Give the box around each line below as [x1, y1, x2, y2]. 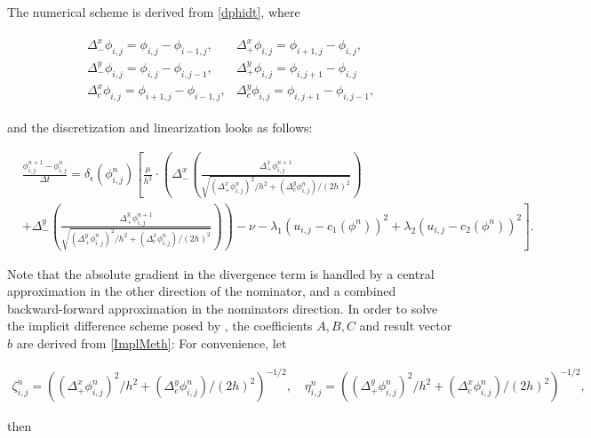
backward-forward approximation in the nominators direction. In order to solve [7, 299, 438, 317]
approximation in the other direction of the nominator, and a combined [7, 282, 396, 300]
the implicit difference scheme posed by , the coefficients [7, 316, 313, 335]
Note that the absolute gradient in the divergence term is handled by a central [7, 264, 435, 283]
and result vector [359, 316, 452, 335]
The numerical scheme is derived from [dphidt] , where [7, 3, 300, 20]
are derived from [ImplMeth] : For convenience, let [16, 333, 287, 352]
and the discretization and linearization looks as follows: [7, 117, 313, 136]
